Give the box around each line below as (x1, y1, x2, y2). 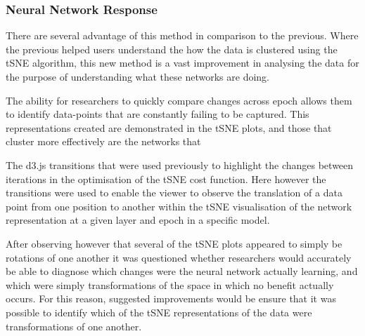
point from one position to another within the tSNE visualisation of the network (6, 199, 352, 213)
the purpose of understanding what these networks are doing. (6, 69, 269, 83)
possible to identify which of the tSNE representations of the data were (6, 304, 312, 319)
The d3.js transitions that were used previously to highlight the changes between (6, 157, 354, 172)
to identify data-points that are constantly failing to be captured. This (6, 107, 309, 121)
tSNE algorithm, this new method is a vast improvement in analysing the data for (6, 55, 359, 70)
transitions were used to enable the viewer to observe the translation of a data (6, 185, 342, 200)
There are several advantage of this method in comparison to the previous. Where (6, 28, 359, 43)
